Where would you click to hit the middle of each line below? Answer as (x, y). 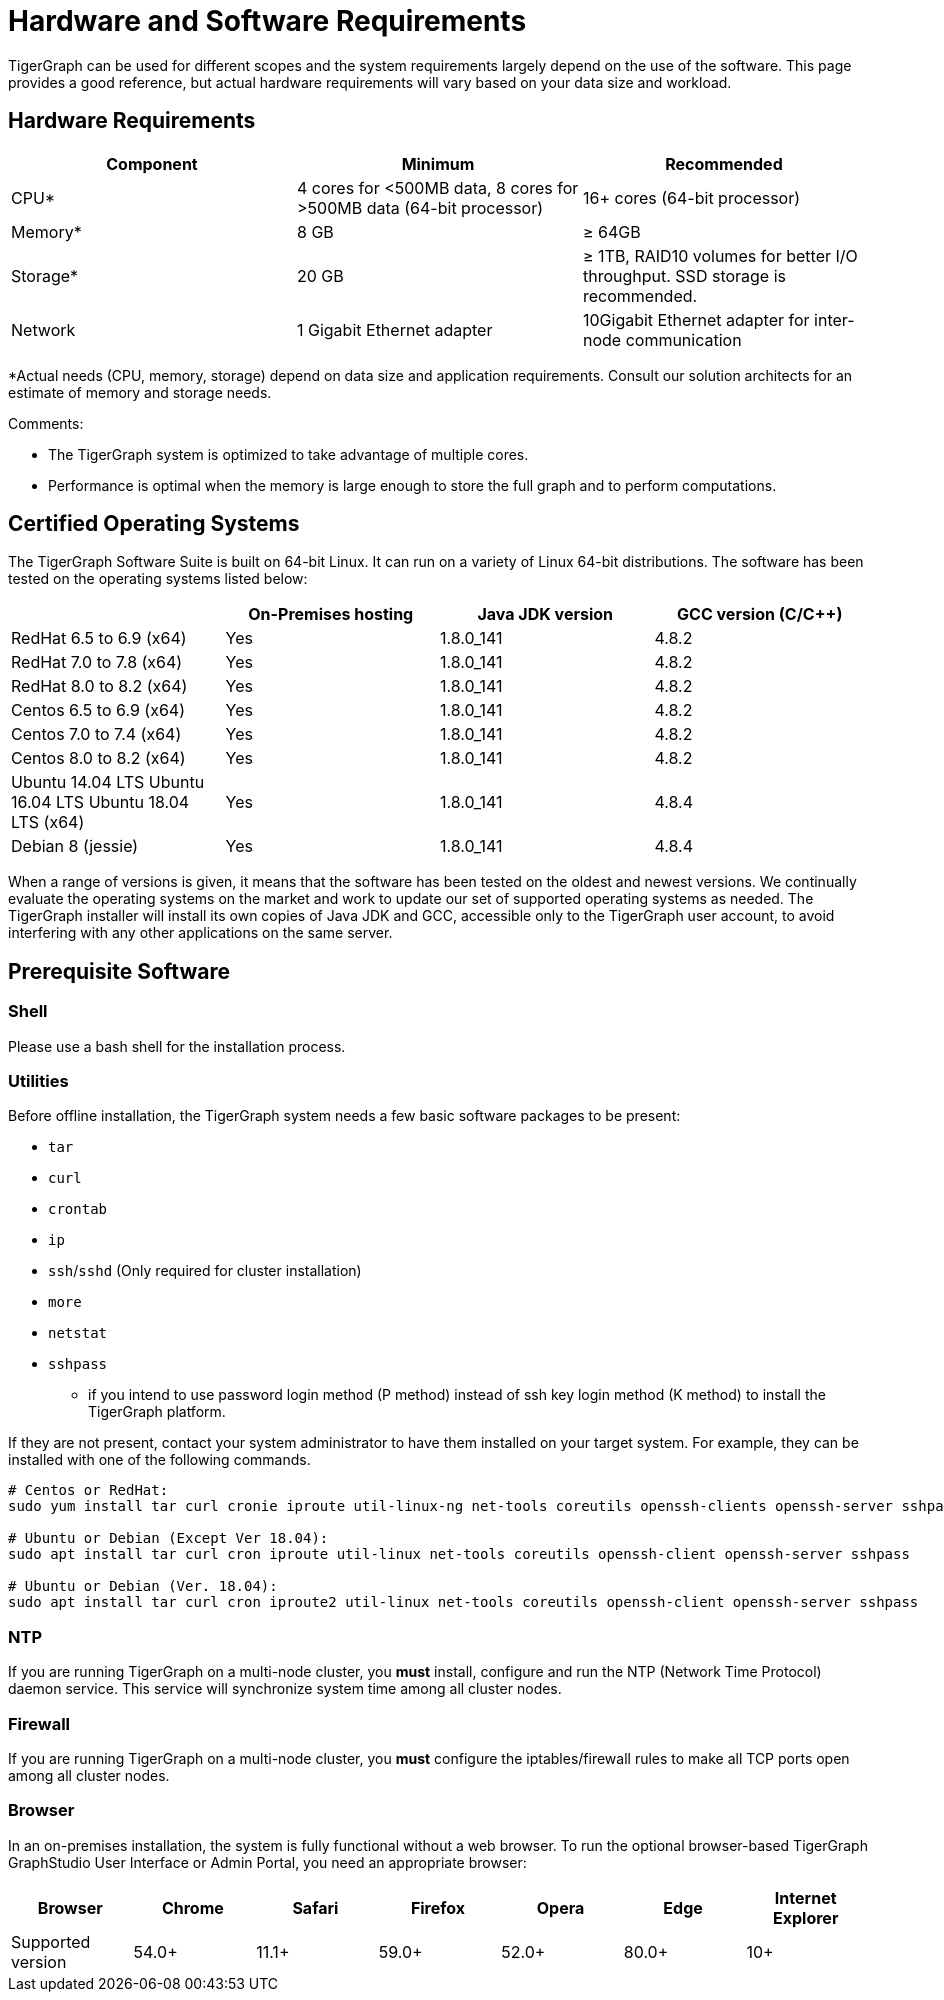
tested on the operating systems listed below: (158, 579)
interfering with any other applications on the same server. (200, 933)
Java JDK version (545, 614)
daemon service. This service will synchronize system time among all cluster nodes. (285, 1689)
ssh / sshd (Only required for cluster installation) (205, 1271)
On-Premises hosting (331, 614)
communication (683, 339)
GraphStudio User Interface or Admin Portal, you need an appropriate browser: (267, 1862)
